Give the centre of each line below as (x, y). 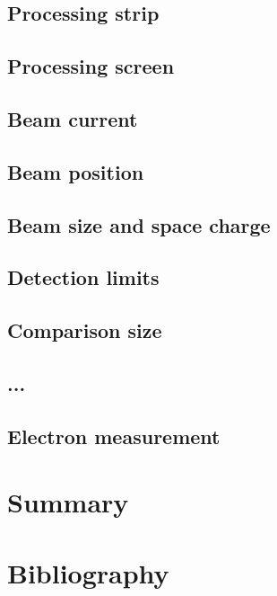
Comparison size (85, 330)
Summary (68, 502)
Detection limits (83, 277)
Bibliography (88, 572)
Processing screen (91, 66)
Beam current (73, 118)
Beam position (76, 171)
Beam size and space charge (139, 224)
